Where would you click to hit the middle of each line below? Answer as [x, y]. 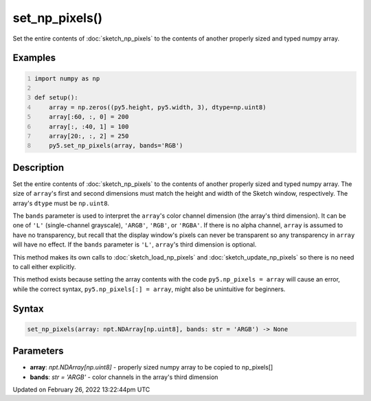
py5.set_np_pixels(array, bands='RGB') [116, 146]
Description [38, 167]
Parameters [38, 351]
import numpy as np [67, 78]
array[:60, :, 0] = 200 [89, 117]
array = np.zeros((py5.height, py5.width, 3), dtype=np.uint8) [158, 107]
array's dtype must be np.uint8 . [61, 203]
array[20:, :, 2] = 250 [89, 136]
